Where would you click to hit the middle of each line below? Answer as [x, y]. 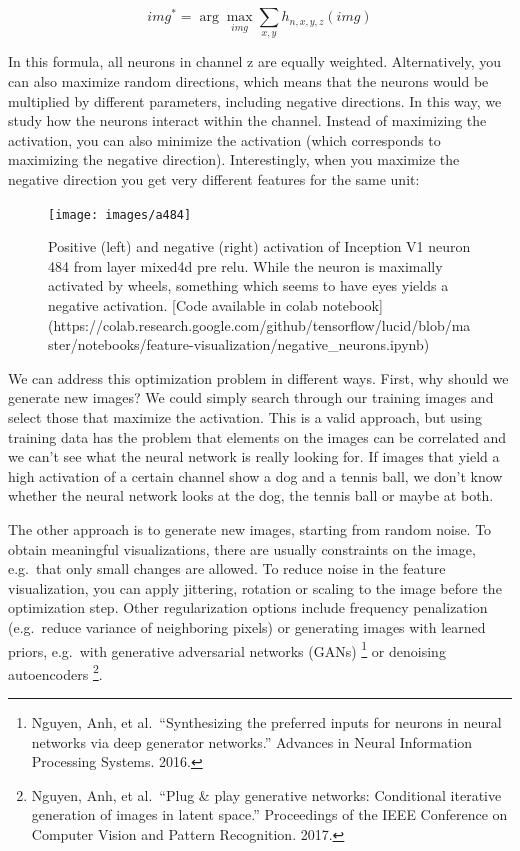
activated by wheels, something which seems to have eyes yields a [248, 285]
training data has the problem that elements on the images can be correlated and [257, 436]
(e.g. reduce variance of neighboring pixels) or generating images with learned [247, 626]
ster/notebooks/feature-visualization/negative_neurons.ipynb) [239, 344]
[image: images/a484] [120, 214]
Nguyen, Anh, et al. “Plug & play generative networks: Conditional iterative [266, 794]
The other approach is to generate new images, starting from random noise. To [250, 529]
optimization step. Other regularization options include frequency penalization [248, 607]
